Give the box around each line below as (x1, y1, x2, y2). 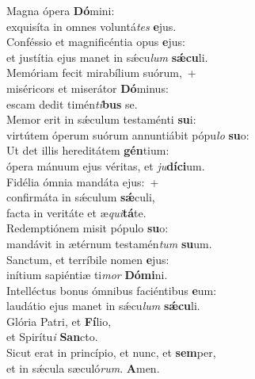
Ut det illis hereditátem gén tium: (6, 142, 169, 159)
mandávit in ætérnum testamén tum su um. (6, 235, 212, 251)
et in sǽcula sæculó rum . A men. (6, 359, 160, 376)
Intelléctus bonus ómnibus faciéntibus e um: (6, 281, 217, 298)
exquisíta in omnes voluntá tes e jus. (6, 17, 177, 34)
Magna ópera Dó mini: (6, 2, 115, 18)
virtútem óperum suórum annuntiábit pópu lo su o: (6, 126, 249, 143)
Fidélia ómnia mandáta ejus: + (6, 173, 159, 189)
